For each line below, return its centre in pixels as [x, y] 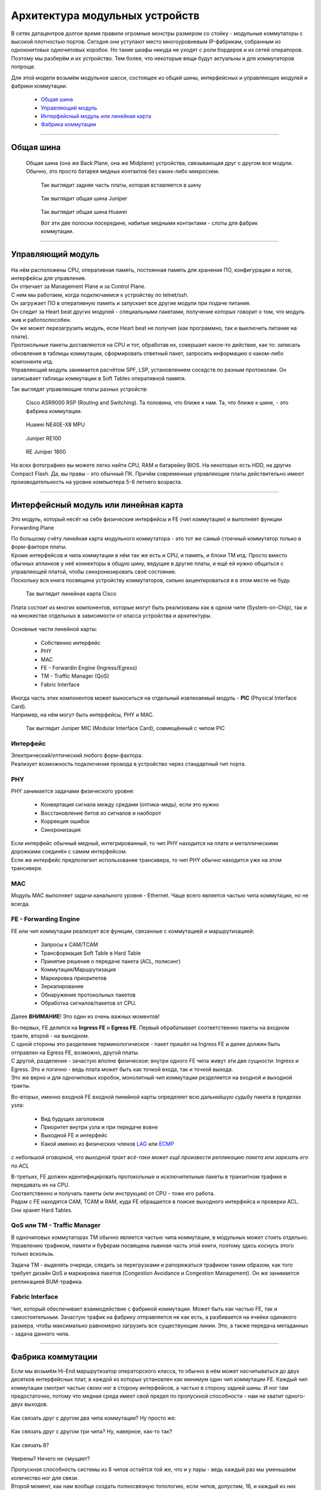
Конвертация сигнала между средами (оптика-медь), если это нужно [130, 805]
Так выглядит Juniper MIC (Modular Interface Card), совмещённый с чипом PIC [125, 728]
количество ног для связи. [45, 1477]
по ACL [20, 1166]
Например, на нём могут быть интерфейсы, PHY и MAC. [83, 715]
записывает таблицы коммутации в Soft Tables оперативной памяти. [99, 378]
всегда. [21, 904]
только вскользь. [33, 1254]
